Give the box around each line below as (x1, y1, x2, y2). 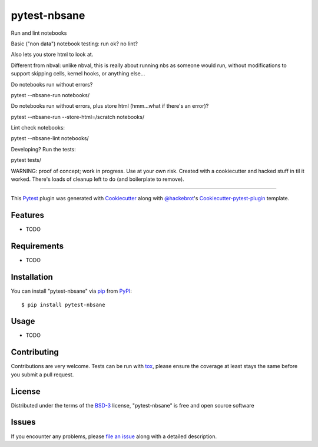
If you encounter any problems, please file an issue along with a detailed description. (11, 433, 217, 440)
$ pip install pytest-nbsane (21, 301, 105, 308)
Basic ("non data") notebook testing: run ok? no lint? (11, 40, 138, 47)
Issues (11, 417, 36, 427)
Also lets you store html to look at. (11, 51, 94, 58)
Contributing (11, 347, 59, 357)
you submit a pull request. (11, 371, 74, 378)
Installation (11, 272, 53, 282)
